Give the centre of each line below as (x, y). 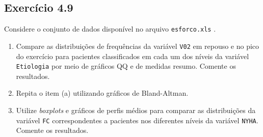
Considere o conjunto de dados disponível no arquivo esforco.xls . (110, 29)
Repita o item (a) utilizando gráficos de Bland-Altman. (102, 93)
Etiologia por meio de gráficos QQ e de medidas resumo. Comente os (126, 66)
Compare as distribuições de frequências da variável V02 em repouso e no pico (138, 46)
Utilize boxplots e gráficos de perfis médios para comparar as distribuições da (136, 110)
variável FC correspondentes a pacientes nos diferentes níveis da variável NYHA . (137, 120)
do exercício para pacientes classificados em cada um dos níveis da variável (133, 56)
